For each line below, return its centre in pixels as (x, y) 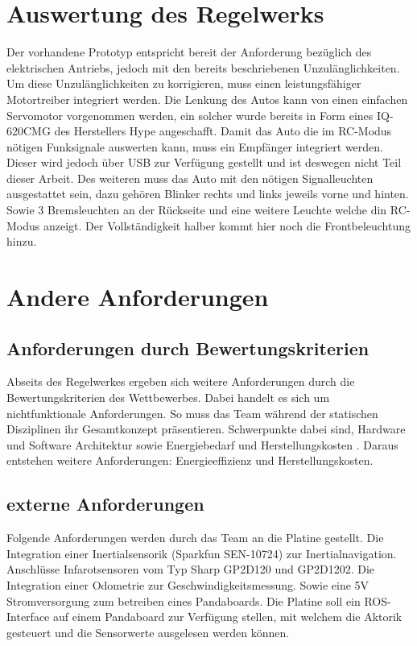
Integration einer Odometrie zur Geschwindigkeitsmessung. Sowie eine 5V (188, 584)
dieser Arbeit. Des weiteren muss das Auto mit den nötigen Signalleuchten (190, 178)
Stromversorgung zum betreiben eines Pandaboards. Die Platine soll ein (184, 600)
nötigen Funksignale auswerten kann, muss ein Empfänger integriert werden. (195, 146)
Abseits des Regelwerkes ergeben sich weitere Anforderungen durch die (181, 381)
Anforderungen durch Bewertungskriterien (188, 348)
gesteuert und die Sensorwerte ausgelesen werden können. (148, 632)
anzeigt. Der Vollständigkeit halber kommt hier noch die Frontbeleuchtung (227, 225)
